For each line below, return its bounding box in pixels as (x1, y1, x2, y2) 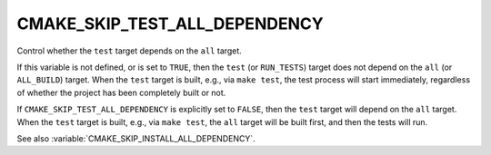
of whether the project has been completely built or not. (16, 87, 226, 98)
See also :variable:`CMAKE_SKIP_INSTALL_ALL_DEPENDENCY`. (16, 132, 256, 144)
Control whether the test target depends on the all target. (16, 45, 243, 56)
